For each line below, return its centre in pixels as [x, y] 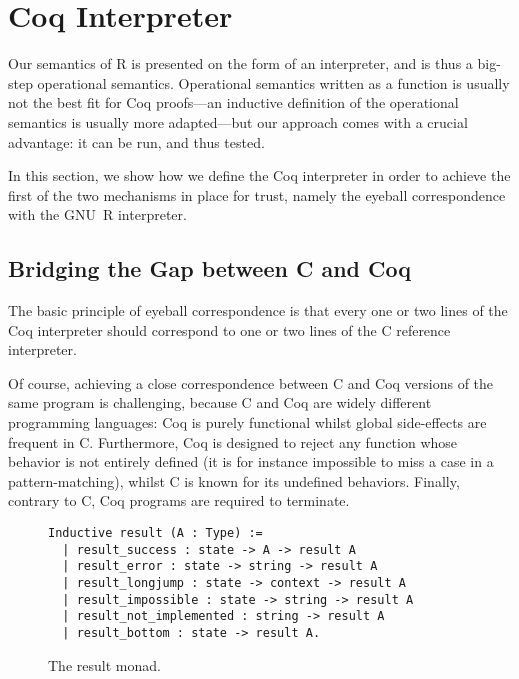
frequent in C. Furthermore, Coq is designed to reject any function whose [233, 441]
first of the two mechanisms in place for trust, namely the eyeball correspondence [257, 194]
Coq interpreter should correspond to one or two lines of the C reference [229, 329]
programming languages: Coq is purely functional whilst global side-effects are [247, 422]
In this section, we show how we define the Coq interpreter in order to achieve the [259, 175]
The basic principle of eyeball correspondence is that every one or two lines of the [258, 310]
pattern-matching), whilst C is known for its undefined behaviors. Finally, [234, 480]
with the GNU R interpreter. [97, 214]
